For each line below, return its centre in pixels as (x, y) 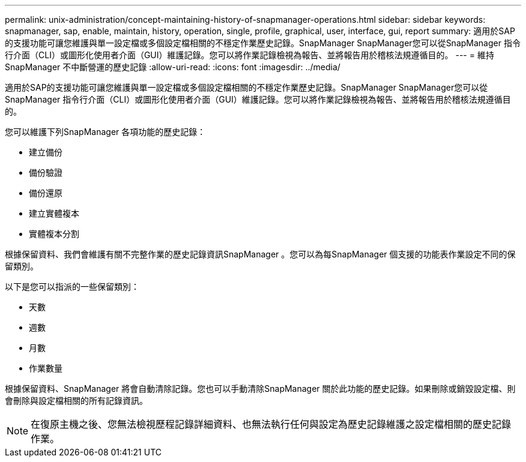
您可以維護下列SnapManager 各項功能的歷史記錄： (105, 132)
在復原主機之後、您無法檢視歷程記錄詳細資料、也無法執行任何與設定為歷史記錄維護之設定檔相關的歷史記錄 (271, 424)
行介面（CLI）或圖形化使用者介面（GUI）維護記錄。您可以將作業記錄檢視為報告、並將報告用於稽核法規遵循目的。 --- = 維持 (249, 55)
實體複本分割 (54, 234)
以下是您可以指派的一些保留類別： (72, 286)
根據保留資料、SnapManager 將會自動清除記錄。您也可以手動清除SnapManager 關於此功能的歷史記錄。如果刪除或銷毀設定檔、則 (260, 388)
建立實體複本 (54, 213)
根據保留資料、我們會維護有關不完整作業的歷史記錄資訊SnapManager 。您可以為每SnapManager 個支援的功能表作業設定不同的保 (260, 254)
